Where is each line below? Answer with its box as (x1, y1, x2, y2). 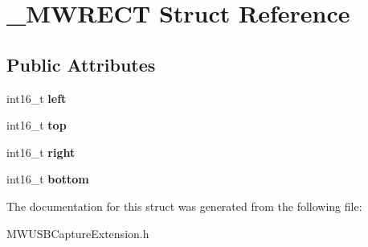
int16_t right (6, 143, 76, 160)
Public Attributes (6, 51, 156, 76)
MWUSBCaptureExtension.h (6, 224, 149, 241)
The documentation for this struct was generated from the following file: (6, 197, 362, 214)
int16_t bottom (6, 171, 89, 187)
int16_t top (6, 117, 67, 134)
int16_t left (6, 89, 67, 106)
